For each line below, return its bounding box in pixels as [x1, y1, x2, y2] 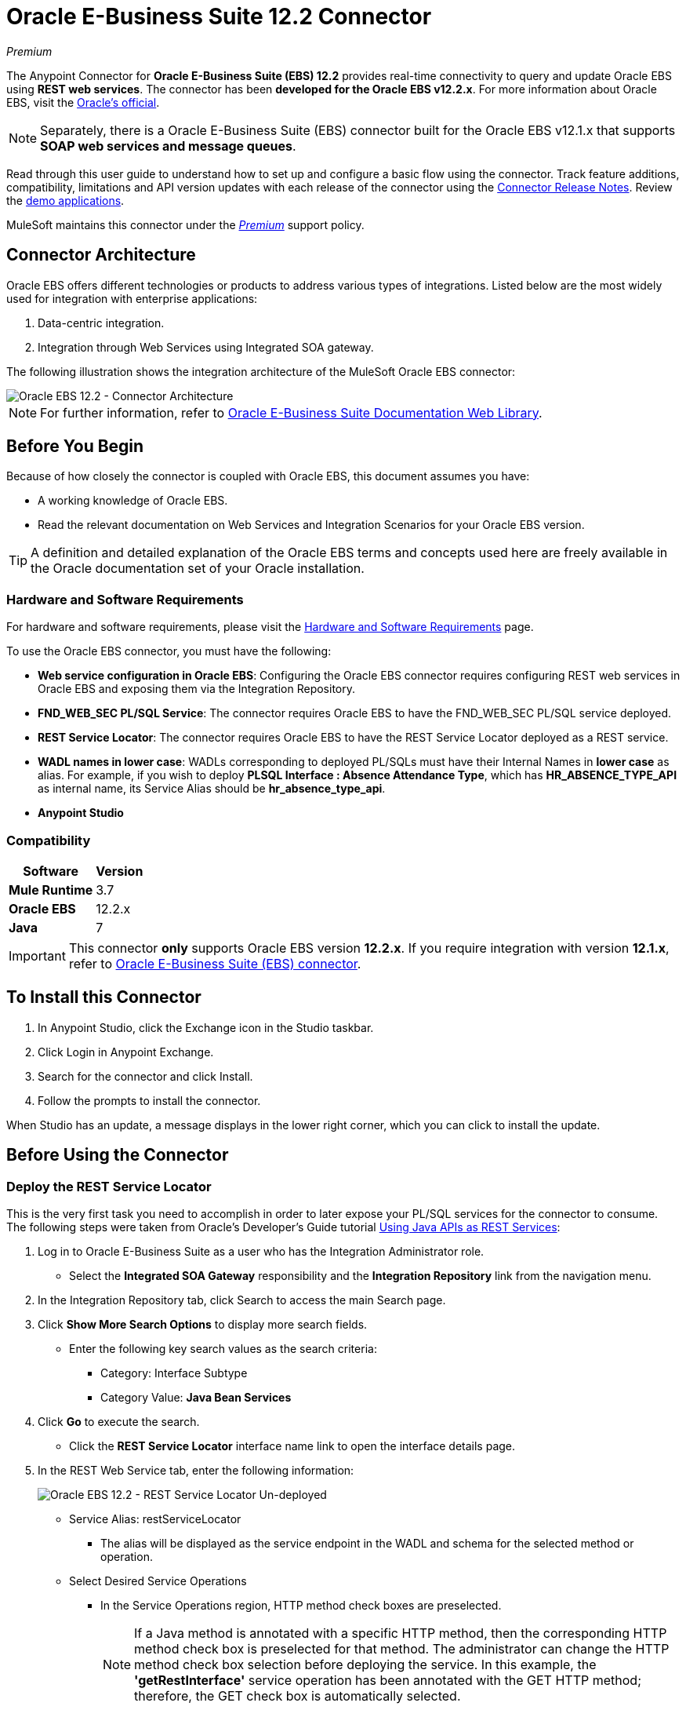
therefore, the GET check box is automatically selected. [134, 1688, 461, 1704]
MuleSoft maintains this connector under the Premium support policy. [6, 217, 365, 232]
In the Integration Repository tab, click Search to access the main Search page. [38, 1293, 446, 1307]
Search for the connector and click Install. [38, 1069, 253, 1083]
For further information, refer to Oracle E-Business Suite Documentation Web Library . [40, 404, 543, 421]
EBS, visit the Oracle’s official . [6, 95, 160, 109]
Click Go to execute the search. [38, 1415, 200, 1428]
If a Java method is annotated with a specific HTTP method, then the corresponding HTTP [134, 1625, 667, 1641]
